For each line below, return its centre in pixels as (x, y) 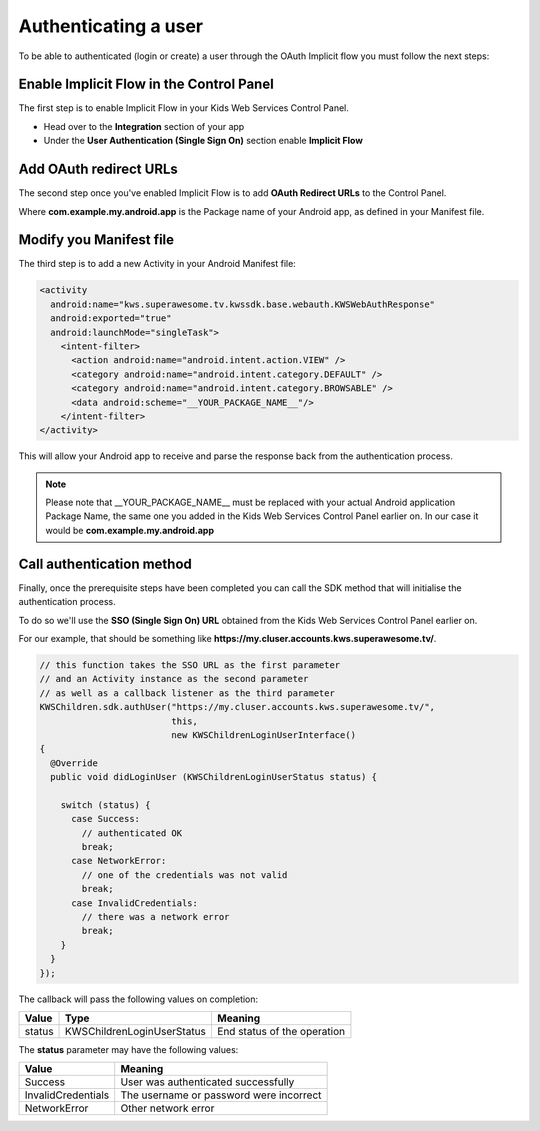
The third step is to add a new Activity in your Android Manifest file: (157, 264)
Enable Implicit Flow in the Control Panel (146, 84)
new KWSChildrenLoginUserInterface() (264, 734)
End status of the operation (280, 1031)
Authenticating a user (111, 26)
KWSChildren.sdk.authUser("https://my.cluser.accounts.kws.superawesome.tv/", (237, 707)
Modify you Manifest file (96, 240)
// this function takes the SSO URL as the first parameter (190, 664)
